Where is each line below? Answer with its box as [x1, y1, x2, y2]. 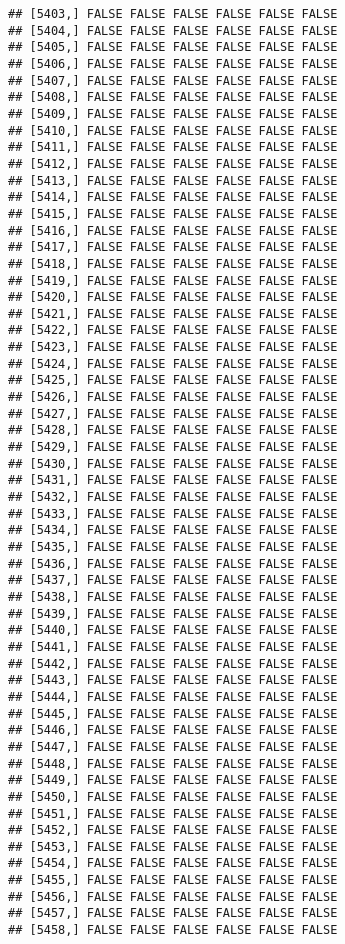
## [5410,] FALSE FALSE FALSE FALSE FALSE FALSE [8, 123, 338, 138]
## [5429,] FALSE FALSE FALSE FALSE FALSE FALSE [8, 440, 338, 455]
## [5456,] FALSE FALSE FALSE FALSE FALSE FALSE [8, 889, 338, 904]
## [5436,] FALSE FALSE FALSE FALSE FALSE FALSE [8, 556, 338, 571]
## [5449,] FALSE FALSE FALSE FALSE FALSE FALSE [8, 773, 338, 788]
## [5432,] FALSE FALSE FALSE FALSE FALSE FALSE [8, 490, 338, 505]
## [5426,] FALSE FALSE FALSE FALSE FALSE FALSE [8, 390, 338, 405]
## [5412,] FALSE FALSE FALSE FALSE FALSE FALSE [8, 156, 338, 171]
